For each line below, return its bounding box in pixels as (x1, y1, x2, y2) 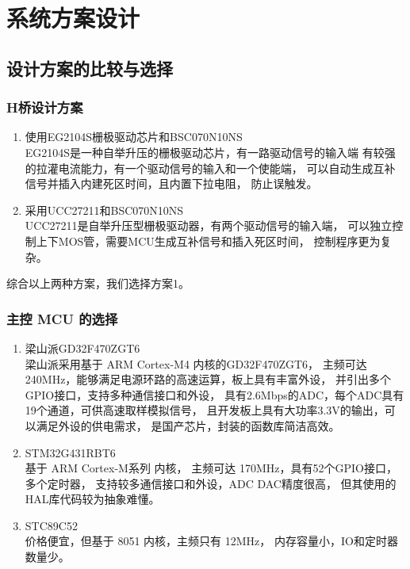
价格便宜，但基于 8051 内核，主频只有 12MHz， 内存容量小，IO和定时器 (25, 533, 398, 549)
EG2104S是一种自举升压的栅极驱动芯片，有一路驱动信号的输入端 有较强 (25, 143, 396, 160)
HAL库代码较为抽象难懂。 (25, 491, 160, 507)
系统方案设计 (6, 2, 140, 34)
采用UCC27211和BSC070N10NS (25, 201, 184, 218)
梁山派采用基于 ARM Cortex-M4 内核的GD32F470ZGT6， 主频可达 (25, 355, 367, 372)
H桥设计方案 (6, 97, 83, 117)
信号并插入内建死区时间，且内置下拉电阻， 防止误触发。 (25, 175, 318, 192)
